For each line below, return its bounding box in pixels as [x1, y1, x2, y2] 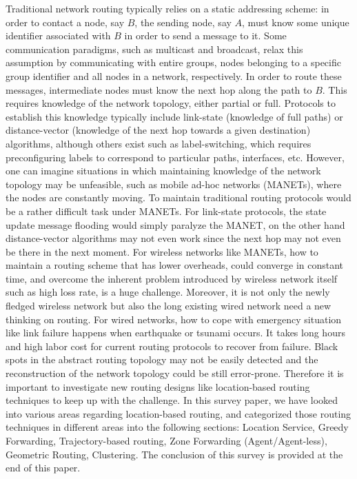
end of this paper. [6, 460, 81, 475]
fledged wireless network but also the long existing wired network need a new [6, 298, 331, 313]
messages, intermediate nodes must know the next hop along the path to [6, 82, 312, 96]
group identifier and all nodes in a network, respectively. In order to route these [6, 68, 342, 83]
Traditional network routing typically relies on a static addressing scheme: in [6, 1, 329, 15]
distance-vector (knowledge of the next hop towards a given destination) [6, 123, 311, 137]
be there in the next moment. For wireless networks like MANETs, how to [6, 244, 318, 258]
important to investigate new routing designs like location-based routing [6, 379, 310, 394]
